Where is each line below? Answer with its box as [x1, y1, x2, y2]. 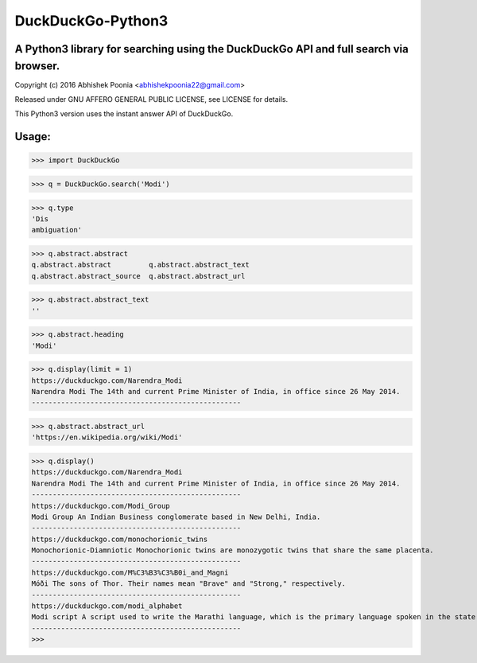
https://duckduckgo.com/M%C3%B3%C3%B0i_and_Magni [31, 567, 229, 577]
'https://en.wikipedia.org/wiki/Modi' [31, 433, 183, 442]
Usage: [14, 130, 52, 143]
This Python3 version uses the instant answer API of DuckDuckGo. [14, 109, 234, 119]
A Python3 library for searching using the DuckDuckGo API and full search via [14, 42, 409, 56]
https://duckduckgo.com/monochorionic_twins [31, 534, 208, 544]
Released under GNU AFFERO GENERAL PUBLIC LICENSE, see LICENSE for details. [14, 95, 289, 104]
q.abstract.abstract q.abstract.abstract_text [31, 260, 250, 270]
